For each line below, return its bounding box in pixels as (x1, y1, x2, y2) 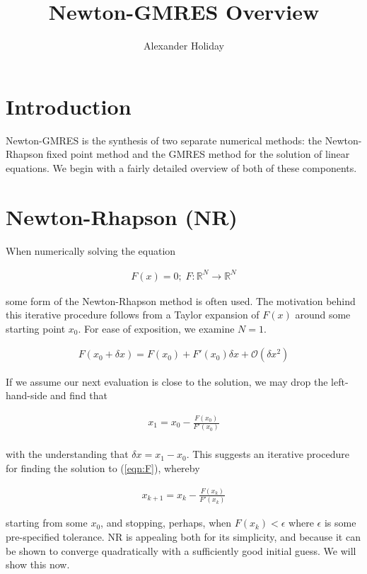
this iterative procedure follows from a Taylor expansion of (6, 307, 260, 322)
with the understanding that (6, 447, 129, 461)
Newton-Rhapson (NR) (6, 202, 238, 231)
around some (295, 307, 351, 322)
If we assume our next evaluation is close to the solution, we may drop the (6, 374, 328, 389)
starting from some (6, 515, 88, 530)
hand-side (6, 388, 47, 403)
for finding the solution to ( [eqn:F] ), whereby (6, 461, 200, 476)
